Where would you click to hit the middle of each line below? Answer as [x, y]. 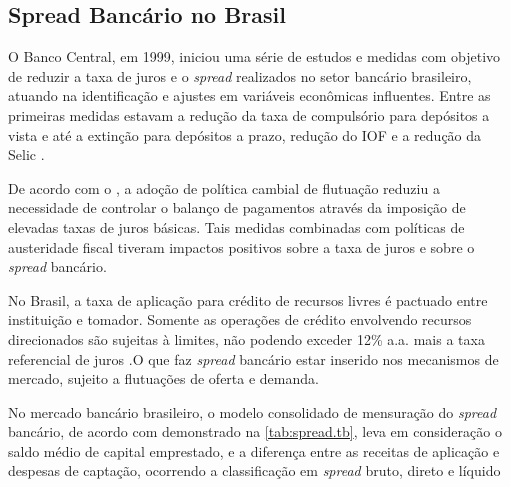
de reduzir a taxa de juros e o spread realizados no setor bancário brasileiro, [240, 75]
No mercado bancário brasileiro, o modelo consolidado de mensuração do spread [252, 411]
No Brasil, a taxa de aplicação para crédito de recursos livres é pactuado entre [248, 299]
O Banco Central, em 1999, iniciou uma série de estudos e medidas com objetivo [254, 56]
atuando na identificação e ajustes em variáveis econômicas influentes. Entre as [249, 95]
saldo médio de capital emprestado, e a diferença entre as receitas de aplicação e [254, 450]
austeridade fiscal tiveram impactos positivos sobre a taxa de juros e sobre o [241, 246]
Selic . [26, 154]
